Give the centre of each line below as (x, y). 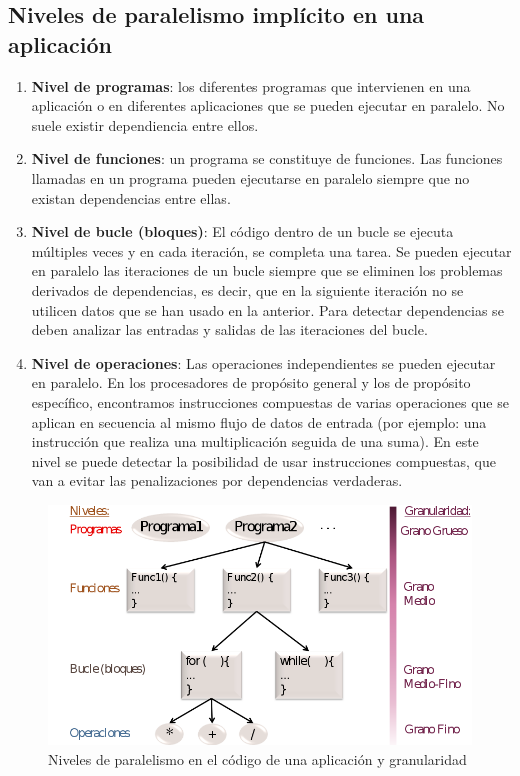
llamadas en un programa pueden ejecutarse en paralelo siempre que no (250, 177)
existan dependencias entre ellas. (131, 197)
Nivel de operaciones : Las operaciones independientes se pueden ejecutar (263, 362)
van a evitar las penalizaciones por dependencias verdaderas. (217, 480)
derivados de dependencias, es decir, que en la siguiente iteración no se (247, 289)
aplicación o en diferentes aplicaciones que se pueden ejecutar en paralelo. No (268, 105)
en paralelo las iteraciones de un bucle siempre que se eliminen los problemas (267, 270)
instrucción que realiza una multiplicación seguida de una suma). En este (255, 441)
